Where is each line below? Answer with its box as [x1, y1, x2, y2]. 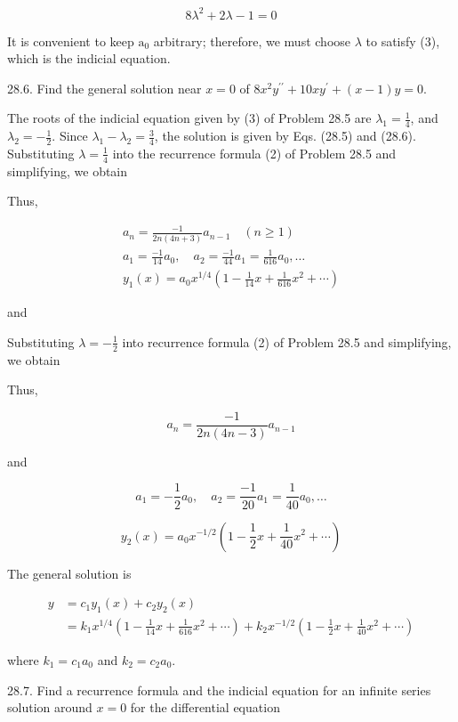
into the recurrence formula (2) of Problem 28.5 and [112, 143, 397, 162]
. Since [52, 126, 88, 145]
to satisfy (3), [366, 31, 440, 50]
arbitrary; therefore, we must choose [153, 31, 351, 50]
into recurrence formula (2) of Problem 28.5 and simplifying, [122, 332, 452, 351]
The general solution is [7, 564, 132, 582]
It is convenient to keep [7, 31, 134, 50]
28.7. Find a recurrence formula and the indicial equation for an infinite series [7, 680, 431, 699]
